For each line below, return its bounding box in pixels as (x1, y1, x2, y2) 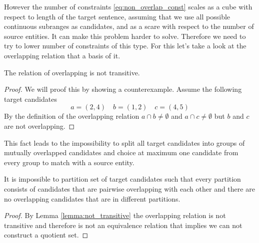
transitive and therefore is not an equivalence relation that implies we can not (4, 220, 242, 230)
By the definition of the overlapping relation (4, 111, 139, 121)
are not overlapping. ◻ (4, 120, 75, 131)
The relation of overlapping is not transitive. (4, 67, 140, 77)
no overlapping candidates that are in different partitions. (4, 193, 180, 204)
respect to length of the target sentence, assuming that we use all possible (4, 11, 230, 21)
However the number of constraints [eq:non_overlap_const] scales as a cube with (4, 1, 252, 11)
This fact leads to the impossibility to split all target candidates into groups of (4, 137, 245, 148)
